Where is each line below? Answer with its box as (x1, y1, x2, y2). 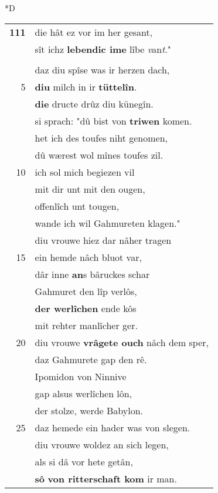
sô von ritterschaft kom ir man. (35, 471, 177, 485)
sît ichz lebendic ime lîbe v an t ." (35, 42, 171, 56)
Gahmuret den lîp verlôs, (35, 284, 137, 298)
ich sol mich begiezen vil (35, 165, 135, 179)
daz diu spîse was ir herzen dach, (35, 62, 170, 76)
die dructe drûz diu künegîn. (35, 96, 154, 110)
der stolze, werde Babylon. (35, 403, 143, 417)
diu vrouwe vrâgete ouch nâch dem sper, (35, 335, 209, 349)
